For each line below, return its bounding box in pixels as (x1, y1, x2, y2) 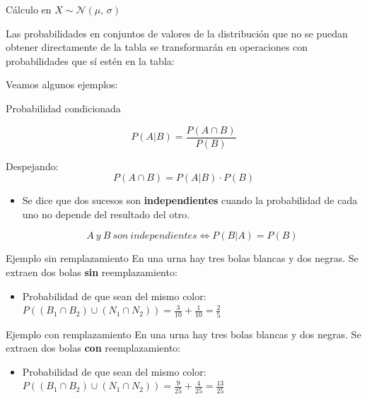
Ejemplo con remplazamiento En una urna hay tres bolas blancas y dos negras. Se (6, 326, 361, 341)
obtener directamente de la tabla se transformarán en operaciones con (6, 40, 308, 54)
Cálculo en (6, 2, 52, 16)
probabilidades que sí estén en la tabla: (6, 53, 175, 68)
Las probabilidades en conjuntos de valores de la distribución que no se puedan (6, 25, 348, 40)
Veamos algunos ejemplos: (6, 77, 118, 92)
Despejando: (6, 158, 59, 173)
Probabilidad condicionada (6, 100, 121, 115)
